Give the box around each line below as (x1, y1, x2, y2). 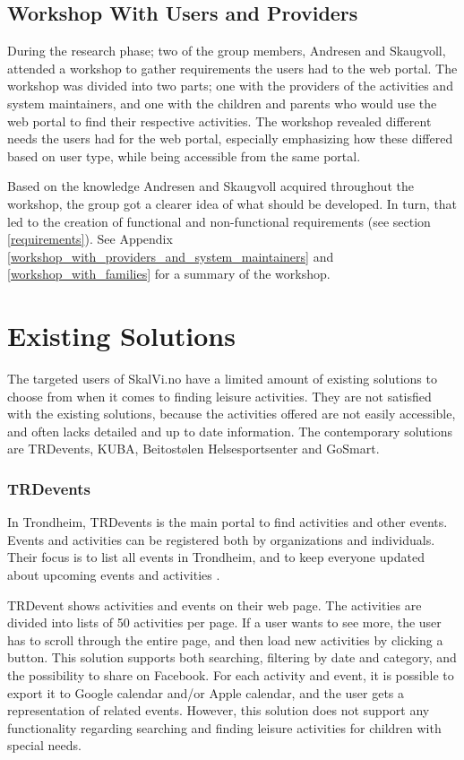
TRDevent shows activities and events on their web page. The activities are (7, 595, 422, 614)
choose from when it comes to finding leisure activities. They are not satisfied (7, 386, 432, 405)
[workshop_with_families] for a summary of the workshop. (7, 264, 331, 283)
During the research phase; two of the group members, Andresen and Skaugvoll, (7, 41, 446, 60)
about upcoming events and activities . (7, 566, 220, 584)
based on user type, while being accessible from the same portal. (7, 146, 361, 165)
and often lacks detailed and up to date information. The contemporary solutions (7, 421, 452, 440)
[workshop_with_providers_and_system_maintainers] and (7, 246, 334, 265)
